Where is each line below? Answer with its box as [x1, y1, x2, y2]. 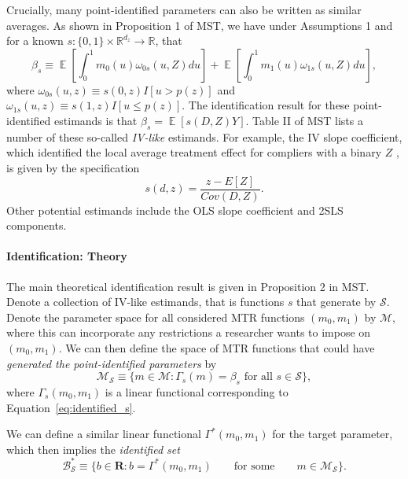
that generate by [296, 293, 377, 310]
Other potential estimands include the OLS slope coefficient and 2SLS [6, 201, 344, 218]
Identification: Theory [6, 248, 127, 264]
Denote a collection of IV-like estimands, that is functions [6, 293, 285, 310]
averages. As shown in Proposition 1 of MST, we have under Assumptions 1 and [6, 17, 393, 33]
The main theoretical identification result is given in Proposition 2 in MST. [6, 278, 369, 294]
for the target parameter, [272, 426, 393, 442]
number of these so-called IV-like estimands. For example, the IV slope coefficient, [6, 128, 402, 145]
